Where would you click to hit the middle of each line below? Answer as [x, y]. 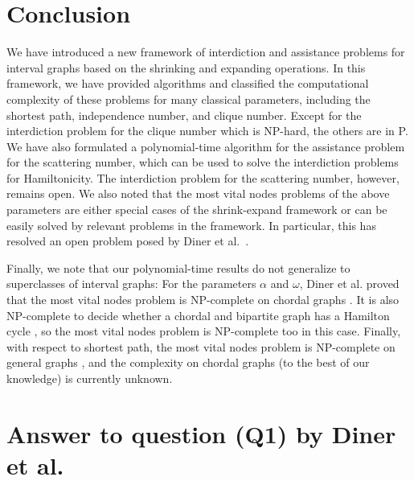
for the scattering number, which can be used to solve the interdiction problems [203, 162]
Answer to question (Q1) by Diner [201, 433]
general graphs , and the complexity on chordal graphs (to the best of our [188, 362]
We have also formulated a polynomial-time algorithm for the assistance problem [206, 146]
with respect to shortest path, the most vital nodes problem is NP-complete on [201, 346]
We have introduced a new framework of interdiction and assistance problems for [206, 52]
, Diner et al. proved [349, 284]
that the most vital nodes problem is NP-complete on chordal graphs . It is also [203, 300]
